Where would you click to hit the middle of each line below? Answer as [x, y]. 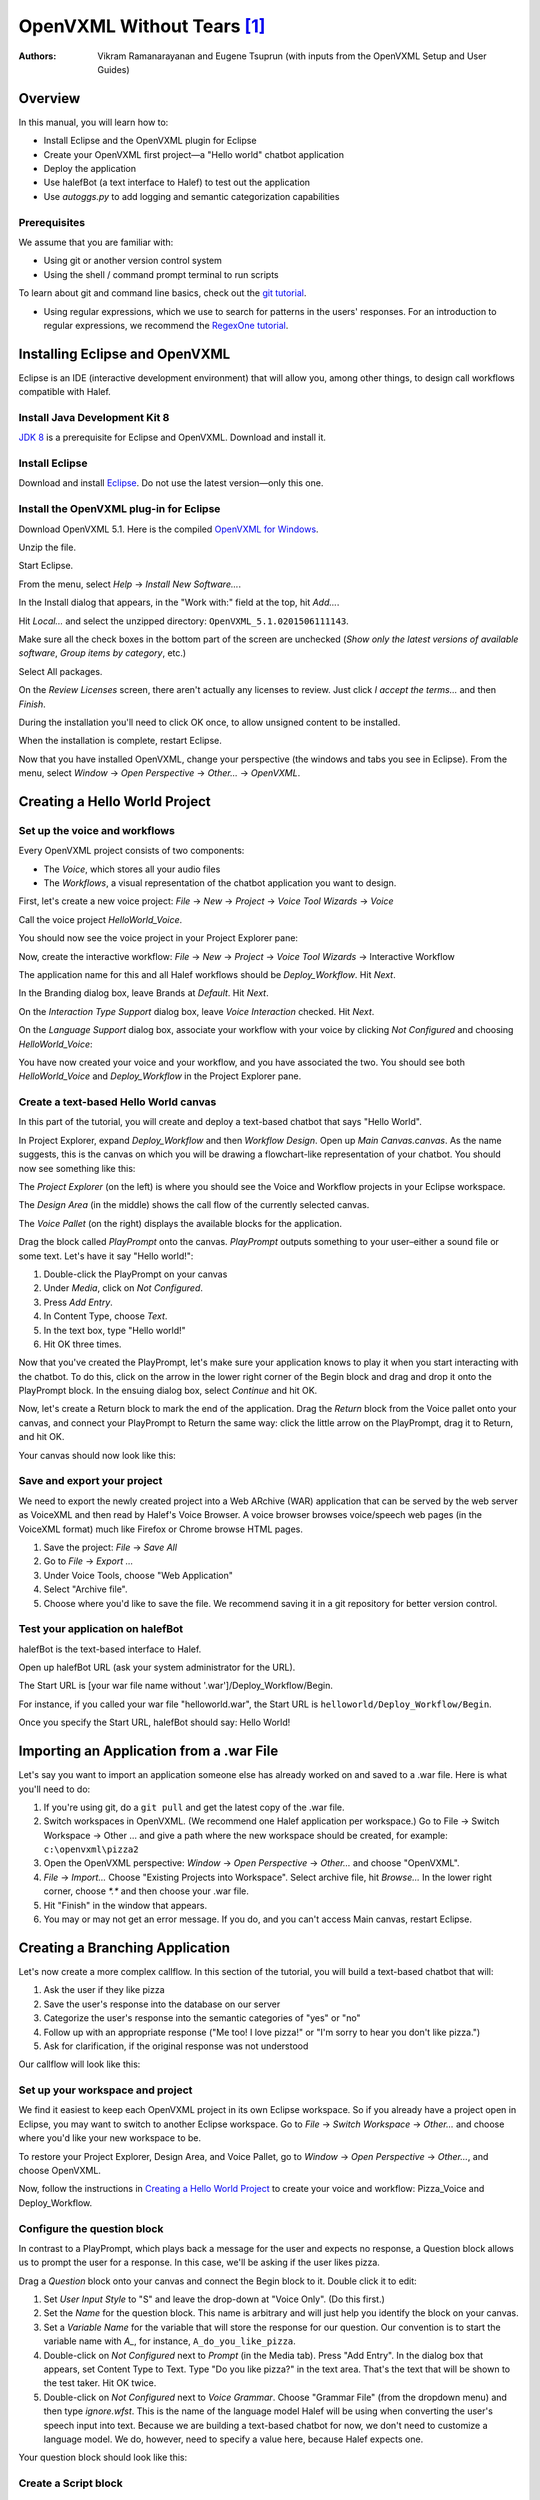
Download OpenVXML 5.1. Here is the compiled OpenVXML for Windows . [168, 529]
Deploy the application [90, 169]
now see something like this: [77, 1168]
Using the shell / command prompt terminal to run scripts [161, 274]
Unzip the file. [47, 547]
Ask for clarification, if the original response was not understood [176, 2046]
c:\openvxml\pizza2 [91, 1849]
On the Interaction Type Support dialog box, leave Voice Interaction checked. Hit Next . [196, 1011]
